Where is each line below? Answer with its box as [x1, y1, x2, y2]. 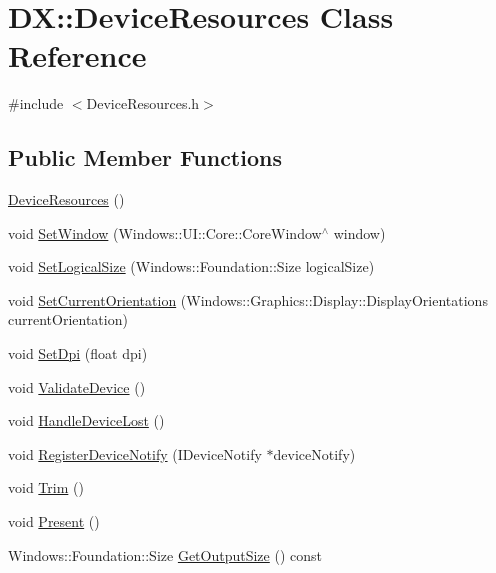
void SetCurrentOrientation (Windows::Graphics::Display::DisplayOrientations [8, 289, 488, 310]
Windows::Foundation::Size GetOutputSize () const [8, 544, 322, 565]
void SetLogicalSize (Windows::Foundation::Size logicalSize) [8, 256, 375, 277]
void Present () [8, 511, 100, 532]
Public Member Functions [8, 142, 282, 173]
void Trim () [8, 477, 84, 498]
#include [8, 93, 64, 114]
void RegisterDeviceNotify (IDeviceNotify [8, 443, 262, 464]
